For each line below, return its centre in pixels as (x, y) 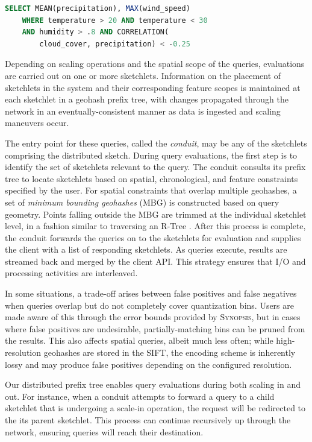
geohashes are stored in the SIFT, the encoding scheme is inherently (170, 352)
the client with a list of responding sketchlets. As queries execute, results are (146, 249)
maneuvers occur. (37, 123)
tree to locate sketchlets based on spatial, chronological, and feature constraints (151, 178)
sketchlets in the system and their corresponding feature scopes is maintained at (153, 87)
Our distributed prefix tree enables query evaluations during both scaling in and (153, 384)
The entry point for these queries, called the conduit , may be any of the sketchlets (156, 143)
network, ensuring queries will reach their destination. (104, 431)
